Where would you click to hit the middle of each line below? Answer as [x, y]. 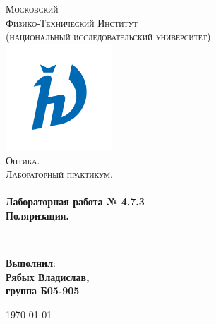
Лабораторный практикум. [59, 174]
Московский [32, 8]
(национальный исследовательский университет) [108, 36]
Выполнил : [31, 263]
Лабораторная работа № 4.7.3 [75, 202]
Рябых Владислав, [48, 276]
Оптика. [23, 160]
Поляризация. [37, 215]
